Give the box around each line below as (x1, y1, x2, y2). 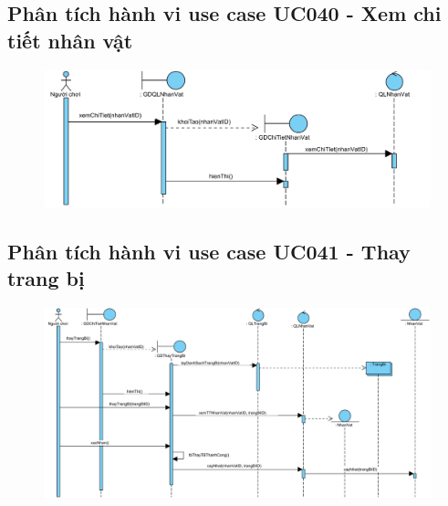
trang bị (7, 264, 85, 292)
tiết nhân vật (7, 26, 133, 54)
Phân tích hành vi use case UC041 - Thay (7, 237, 411, 265)
